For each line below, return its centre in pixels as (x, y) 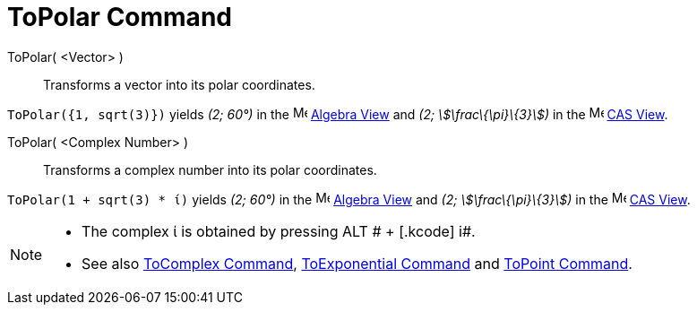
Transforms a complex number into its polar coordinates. (210, 169)
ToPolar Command (120, 17)
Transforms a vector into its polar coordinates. (179, 84)
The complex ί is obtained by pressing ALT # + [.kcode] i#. (279, 231)
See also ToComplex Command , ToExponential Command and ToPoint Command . (357, 263)
